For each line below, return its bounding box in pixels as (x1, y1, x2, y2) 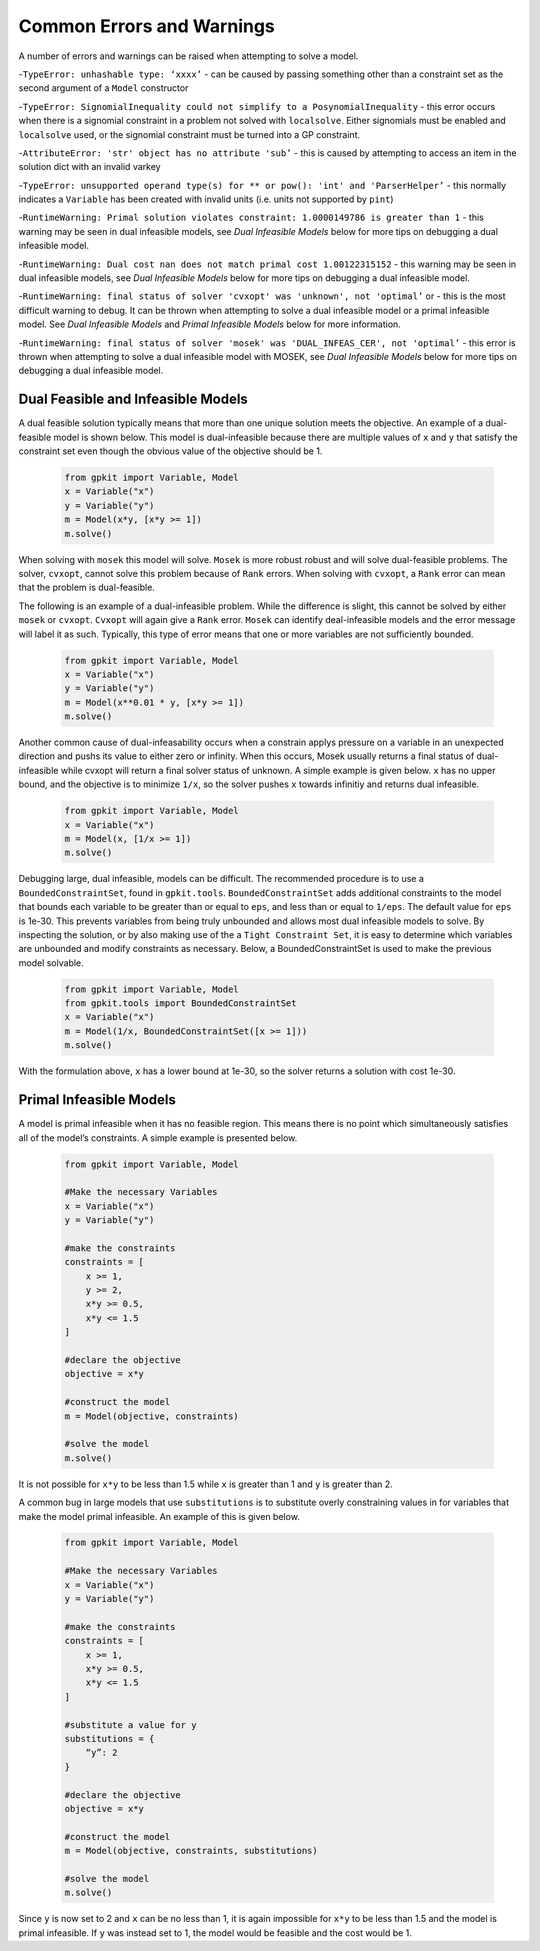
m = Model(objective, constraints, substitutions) (64, 1845, 319, 1857)
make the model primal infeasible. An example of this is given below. (18, 1510, 300, 1522)
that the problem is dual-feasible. (18, 581, 155, 594)
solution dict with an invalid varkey (18, 161, 161, 173)
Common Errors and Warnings (18, 15, 275, 37)
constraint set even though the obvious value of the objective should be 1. (18, 445, 323, 457)
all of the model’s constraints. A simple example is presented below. (18, 1131, 298, 1144)
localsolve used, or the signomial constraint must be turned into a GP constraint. (18, 128, 361, 140)
